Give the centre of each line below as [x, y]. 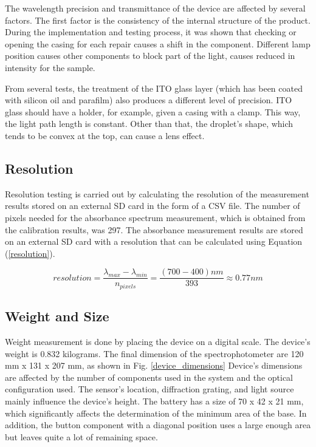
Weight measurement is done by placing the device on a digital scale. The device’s [158, 342]
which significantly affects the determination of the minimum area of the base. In [156, 413]
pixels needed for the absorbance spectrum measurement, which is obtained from [155, 217]
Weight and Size [57, 316]
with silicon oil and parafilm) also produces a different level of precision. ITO [149, 100]
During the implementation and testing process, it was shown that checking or [151, 32]
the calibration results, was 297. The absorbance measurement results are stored [154, 229]
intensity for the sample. [50, 67]
